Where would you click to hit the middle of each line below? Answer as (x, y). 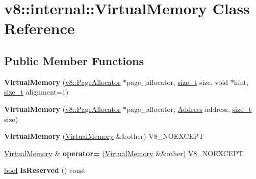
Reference (40, 28)
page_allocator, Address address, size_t (189, 109)
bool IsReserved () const (45, 170)
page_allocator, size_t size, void (177, 82)
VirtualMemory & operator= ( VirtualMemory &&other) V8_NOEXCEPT (124, 153)
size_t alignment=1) (36, 92)
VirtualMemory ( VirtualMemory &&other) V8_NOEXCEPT (104, 136)
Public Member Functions (74, 60)
